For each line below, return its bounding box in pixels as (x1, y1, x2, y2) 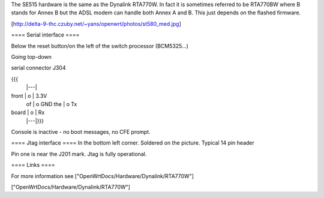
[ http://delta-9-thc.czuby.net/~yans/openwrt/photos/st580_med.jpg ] (11, 20, 181, 27)
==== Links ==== (11, 161, 55, 169)
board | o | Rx (11, 109, 45, 116)
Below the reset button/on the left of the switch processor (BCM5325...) (11, 42, 189, 49)
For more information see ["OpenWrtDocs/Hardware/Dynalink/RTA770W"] (11, 172, 194, 179)
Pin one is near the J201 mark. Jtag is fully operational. (11, 150, 147, 157)
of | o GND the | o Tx (26, 100, 77, 107)
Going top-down (11, 53, 52, 60)
